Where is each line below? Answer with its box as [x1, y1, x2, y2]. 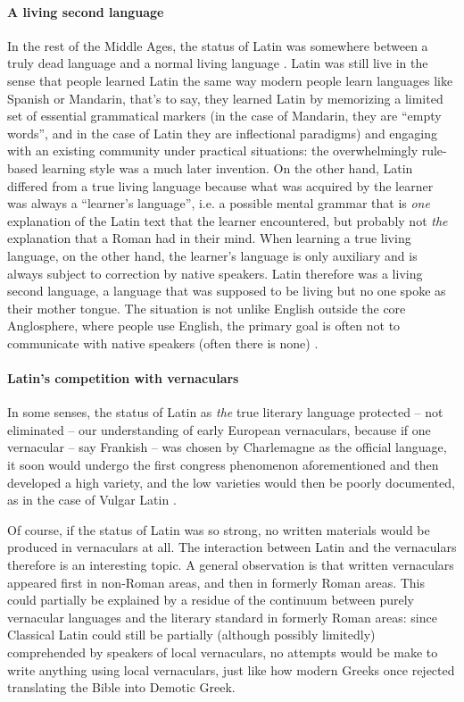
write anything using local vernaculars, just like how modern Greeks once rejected [7, 660, 455, 679]
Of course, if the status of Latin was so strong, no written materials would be [7, 520, 430, 539]
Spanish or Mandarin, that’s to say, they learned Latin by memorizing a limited [7, 88, 443, 107]
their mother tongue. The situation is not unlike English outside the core [7, 298, 406, 317]
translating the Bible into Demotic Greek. [7, 678, 236, 697]
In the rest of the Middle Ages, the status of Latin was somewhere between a [7, 36, 428, 54]
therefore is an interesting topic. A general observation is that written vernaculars [7, 556, 454, 574]
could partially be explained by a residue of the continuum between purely [7, 590, 415, 609]
